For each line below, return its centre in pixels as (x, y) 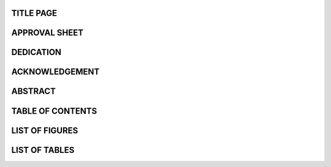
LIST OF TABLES (43, 150)
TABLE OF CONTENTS (54, 111)
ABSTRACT (34, 91)
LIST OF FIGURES (45, 131)
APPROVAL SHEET (48, 33)
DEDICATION (36, 52)
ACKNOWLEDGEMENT (55, 72)
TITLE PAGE (34, 13)
